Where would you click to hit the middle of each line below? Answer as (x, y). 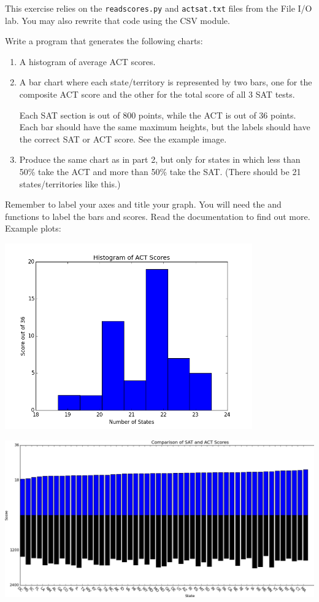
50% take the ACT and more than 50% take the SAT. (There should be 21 (160, 171)
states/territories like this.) (70, 183)
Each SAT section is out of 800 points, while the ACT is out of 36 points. (158, 115)
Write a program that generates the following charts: (104, 41)
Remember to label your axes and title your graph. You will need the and (143, 204)
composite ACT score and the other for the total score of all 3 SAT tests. (157, 94)
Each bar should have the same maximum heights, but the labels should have (165, 127)
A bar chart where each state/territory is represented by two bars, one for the (166, 82)
